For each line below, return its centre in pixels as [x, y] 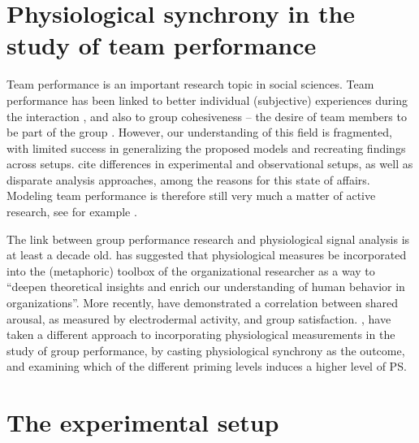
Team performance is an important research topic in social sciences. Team [190, 84]
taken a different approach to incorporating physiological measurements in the [201, 334]
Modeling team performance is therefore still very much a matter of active [191, 195]
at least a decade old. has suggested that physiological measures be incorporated [207, 255]
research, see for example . [72, 212]
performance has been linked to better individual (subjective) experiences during [207, 100]
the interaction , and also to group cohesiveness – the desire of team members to [207, 116]
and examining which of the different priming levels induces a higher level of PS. [207, 366]
